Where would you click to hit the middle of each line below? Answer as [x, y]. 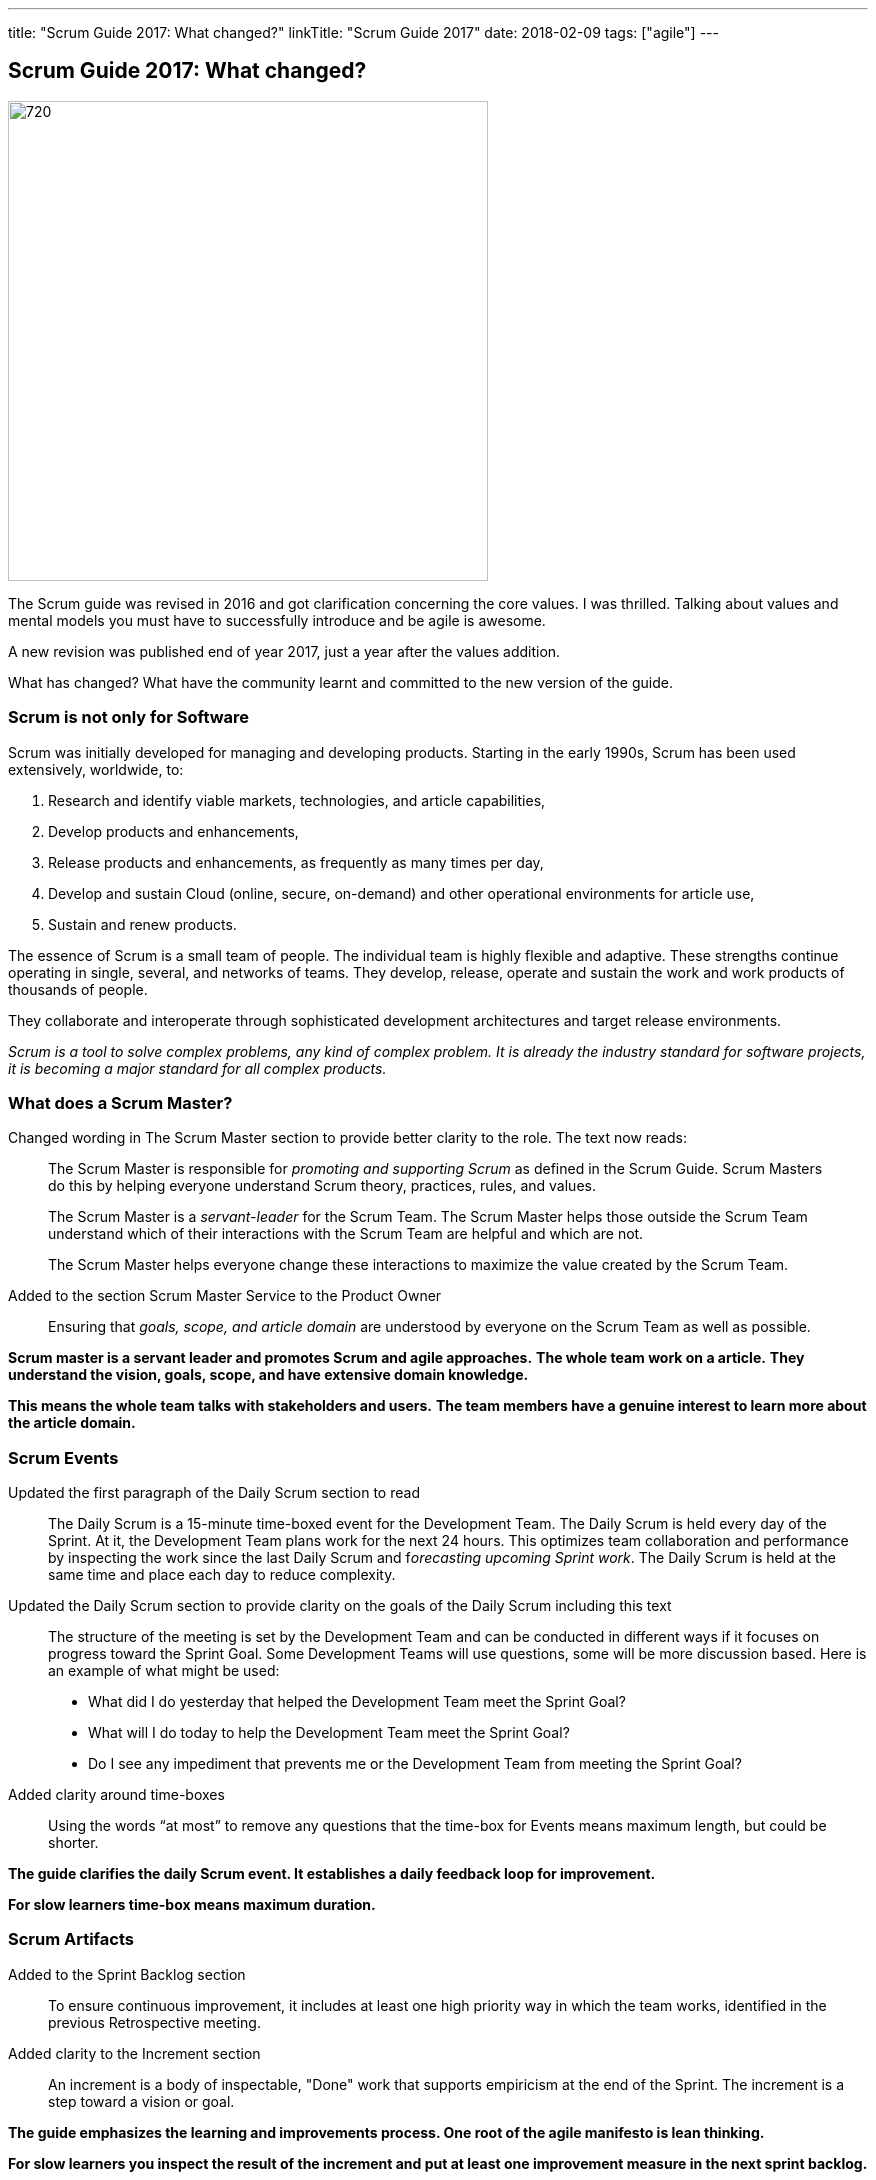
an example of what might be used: [164, 1671]
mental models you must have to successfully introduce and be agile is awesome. [277, 620]
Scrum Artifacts [71, 1939]
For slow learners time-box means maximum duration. [192, 1905]
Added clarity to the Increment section [134, 2053]
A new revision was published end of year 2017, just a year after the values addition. [284, 651]
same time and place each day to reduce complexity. [222, 1575]
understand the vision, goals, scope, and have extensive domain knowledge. [268, 1375]
